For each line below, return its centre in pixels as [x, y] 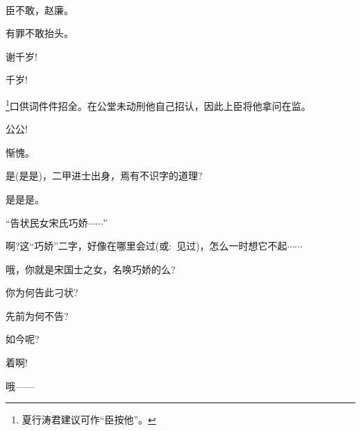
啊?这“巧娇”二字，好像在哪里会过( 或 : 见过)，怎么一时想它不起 [146, 246]
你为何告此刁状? [42, 292]
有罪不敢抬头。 [40, 33]
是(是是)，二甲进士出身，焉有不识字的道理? [104, 176]
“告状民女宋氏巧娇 [47, 222]
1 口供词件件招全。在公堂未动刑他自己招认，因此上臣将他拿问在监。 [158, 104]
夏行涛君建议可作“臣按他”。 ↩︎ [89, 420]
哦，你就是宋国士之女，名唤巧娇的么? [91, 269]
